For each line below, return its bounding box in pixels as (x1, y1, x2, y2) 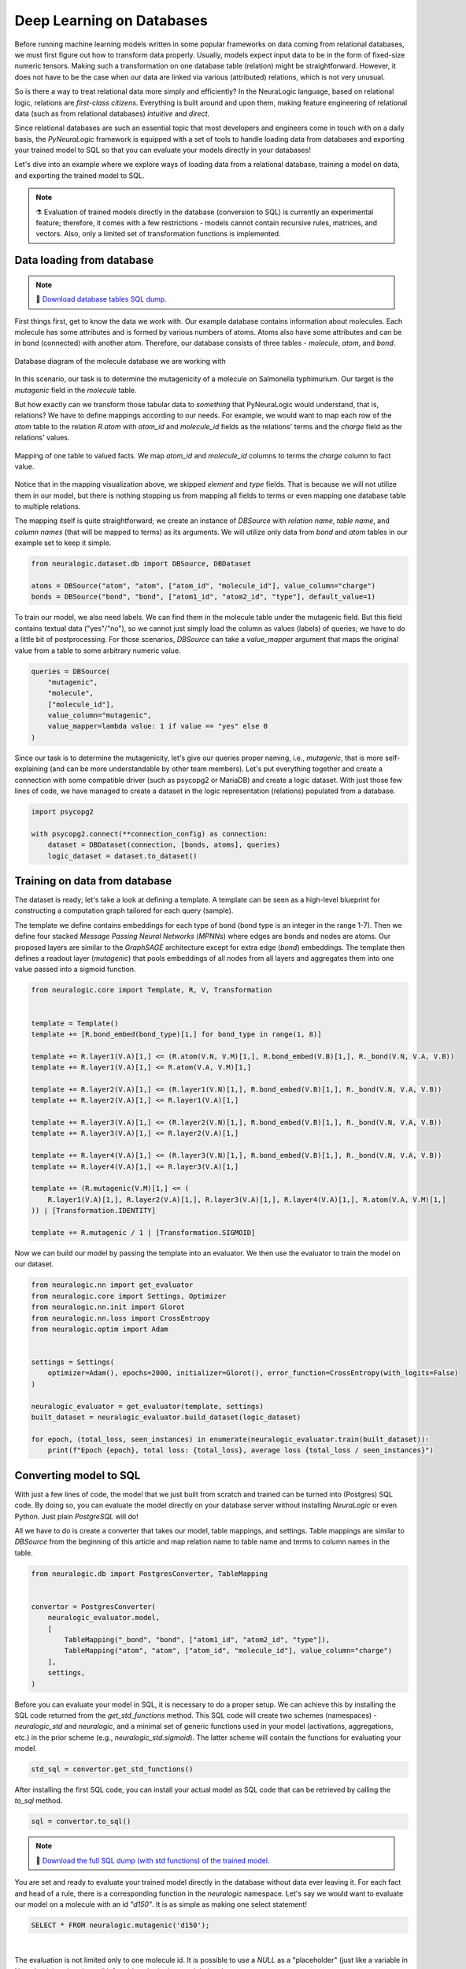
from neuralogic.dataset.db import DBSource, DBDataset (31, 559, 252, 569)
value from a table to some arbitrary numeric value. (14, 646, 181, 655)
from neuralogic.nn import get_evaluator (31, 1281, 194, 1289)
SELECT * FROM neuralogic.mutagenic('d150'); (31, 1920, 210, 1930)
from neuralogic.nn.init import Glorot (31, 1303, 185, 1311)
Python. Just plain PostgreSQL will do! (14, 1511, 139, 1521)
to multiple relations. (14, 502, 81, 511)
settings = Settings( (31, 1358, 115, 1366)
